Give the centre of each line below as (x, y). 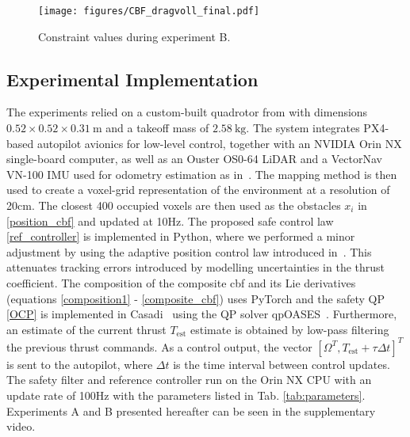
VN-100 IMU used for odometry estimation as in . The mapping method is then (202, 174)
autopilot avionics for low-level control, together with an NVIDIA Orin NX (219, 143)
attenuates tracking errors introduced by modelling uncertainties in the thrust (196, 267)
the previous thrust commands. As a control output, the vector (159, 346)
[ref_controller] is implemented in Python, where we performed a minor (181, 236)
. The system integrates (303, 128)
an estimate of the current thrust (86, 329)
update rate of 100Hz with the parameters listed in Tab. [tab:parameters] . (186, 395)
